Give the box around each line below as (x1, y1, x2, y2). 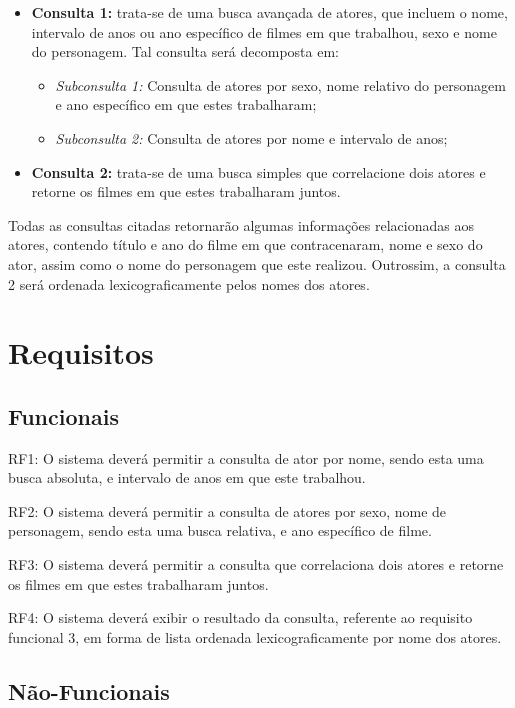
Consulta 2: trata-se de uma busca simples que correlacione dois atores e (31, 161, 486, 182)
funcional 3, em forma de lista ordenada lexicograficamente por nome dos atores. (8, 626, 502, 647)
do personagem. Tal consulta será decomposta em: (31, 41, 339, 62)
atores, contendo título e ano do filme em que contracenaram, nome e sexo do (8, 234, 483, 255)
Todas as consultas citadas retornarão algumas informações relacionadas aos (8, 214, 474, 235)
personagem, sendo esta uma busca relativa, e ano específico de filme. (8, 520, 432, 541)
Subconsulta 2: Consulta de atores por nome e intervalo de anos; (55, 127, 448, 148)
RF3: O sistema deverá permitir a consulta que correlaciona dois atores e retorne (8, 554, 504, 575)
